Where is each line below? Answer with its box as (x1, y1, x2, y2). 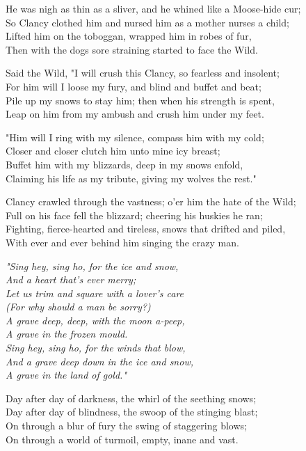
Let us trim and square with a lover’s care (6, 285, 184, 300)
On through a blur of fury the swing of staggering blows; (6, 418, 247, 433)
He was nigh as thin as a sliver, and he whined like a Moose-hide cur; (6, 1, 301, 15)
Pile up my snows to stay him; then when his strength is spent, (6, 93, 275, 107)
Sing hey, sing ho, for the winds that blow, (6, 340, 186, 355)
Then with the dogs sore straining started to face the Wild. (6, 42, 258, 56)
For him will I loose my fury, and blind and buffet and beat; (6, 79, 261, 93)
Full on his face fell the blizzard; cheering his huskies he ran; (6, 207, 263, 222)
